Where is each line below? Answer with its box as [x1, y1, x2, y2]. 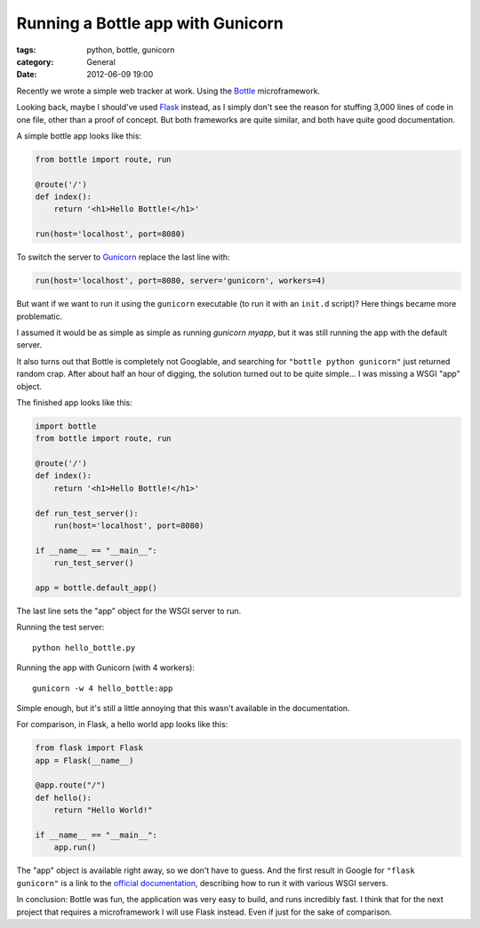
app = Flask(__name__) [35, 756, 134, 765]
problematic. [16, 311, 63, 322]
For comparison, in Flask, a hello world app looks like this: [16, 719, 228, 730]
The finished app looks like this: [16, 396, 133, 408]
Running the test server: [16, 622, 105, 633]
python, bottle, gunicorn [86, 44, 175, 55]
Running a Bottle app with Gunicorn [16, 13, 284, 33]
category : [16, 56, 54, 67]
